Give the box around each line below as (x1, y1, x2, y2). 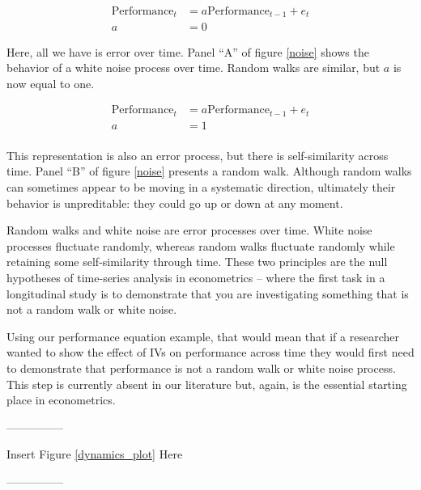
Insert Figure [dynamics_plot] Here (6, 446, 183, 463)
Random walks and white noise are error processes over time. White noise (6, 222, 372, 239)
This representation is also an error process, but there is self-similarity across (6, 146, 389, 163)
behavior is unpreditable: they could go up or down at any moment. (6, 194, 343, 211)
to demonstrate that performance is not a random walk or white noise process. (6, 359, 396, 376)
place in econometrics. (6, 391, 116, 408)
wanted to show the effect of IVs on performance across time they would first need (6, 344, 415, 361)
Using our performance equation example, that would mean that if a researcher (6, 327, 399, 344)
